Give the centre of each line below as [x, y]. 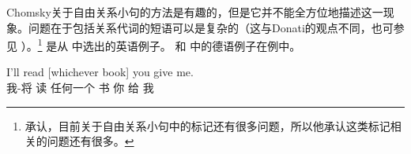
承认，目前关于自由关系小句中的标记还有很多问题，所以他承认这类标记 [207, 125]
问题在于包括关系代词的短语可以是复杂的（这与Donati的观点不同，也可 [211, 27]
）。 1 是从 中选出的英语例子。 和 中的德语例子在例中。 [161, 44]
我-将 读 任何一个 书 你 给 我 [80, 88]
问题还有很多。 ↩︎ [90, 141]
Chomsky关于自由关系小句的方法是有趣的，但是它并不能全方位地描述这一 [195, 12]
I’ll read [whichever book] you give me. [100, 72]
